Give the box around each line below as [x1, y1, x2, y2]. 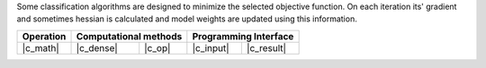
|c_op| [144, 41, 171, 54]
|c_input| [192, 41, 229, 54]
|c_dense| [76, 41, 119, 54]
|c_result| [246, 41, 287, 54]
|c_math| [22, 41, 60, 54]
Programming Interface [192, 30, 294, 42]
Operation [22, 30, 67, 42]
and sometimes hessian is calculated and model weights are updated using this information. [16, 13, 357, 24]
